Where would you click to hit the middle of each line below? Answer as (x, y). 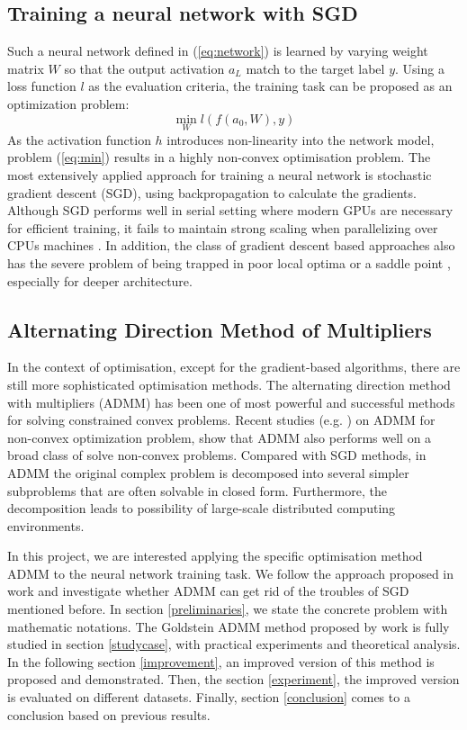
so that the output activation (144, 68)
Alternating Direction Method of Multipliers (220, 329)
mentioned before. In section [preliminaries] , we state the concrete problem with (228, 609)
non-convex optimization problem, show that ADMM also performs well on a (220, 437)
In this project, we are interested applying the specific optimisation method (215, 556)
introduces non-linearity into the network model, (301, 139)
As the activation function (79, 139)
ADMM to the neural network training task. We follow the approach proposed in (231, 573)
